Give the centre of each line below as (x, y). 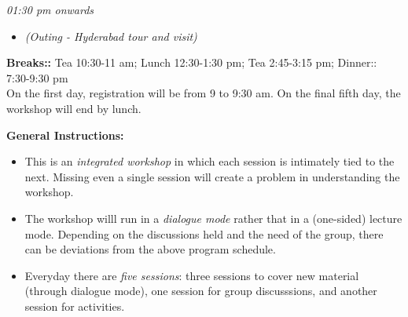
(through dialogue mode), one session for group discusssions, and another (201, 291)
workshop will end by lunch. (74, 108)
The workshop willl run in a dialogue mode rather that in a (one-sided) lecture (213, 218)
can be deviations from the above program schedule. (150, 249)
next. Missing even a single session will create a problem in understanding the (212, 176)
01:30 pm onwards (50, 9)
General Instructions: (65, 135)
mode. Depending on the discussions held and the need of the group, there (204, 233)
